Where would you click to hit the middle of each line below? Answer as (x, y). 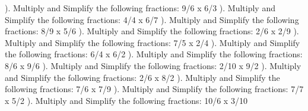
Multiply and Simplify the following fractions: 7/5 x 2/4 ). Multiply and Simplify (153, 42)
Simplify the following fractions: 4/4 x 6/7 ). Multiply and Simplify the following (152, 19)
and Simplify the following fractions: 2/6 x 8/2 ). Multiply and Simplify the (142, 77)
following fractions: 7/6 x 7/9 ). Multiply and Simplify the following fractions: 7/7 (154, 89)
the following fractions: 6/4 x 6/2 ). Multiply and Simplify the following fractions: (154, 54)
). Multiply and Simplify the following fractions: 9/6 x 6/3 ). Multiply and (140, 8)
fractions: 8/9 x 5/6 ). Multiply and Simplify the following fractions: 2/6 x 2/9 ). (152, 31)
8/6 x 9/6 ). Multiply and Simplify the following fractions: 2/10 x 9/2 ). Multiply (153, 65)
